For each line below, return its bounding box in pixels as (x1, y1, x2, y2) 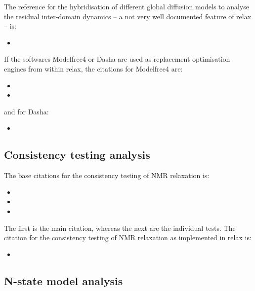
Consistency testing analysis (4, 147, 150, 162)
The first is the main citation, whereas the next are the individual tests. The (4, 222, 236, 233)
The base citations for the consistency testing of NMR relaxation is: (4, 170, 210, 181)
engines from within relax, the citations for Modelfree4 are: (4, 63, 183, 73)
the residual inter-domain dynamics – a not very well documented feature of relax (4, 11, 252, 21)
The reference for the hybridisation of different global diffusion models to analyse (4, 1, 249, 11)
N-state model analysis (4, 273, 123, 288)
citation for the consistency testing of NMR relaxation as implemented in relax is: (4, 232, 252, 243)
